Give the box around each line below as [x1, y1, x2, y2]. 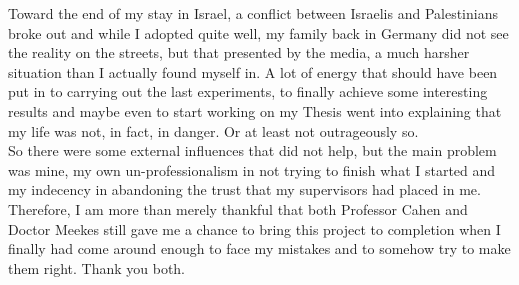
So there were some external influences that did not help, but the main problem [8, 140, 497, 161]
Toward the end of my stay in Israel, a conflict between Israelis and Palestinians [8, 3, 498, 23]
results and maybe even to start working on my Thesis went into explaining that [8, 100, 502, 121]
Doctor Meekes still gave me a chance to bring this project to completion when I [8, 218, 501, 239]
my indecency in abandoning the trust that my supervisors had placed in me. [8, 179, 481, 200]
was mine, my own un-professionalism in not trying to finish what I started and [8, 159, 496, 180]
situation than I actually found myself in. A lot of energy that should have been [8, 61, 498, 82]
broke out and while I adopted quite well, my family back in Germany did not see [8, 22, 509, 43]
